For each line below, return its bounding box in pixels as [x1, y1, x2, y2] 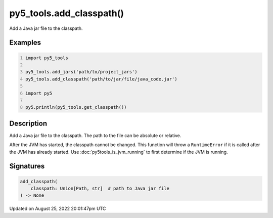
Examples [9, 38, 41, 47]
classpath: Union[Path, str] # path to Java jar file [30, 185, 169, 191]
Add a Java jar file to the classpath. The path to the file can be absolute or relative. [9, 132, 181, 139]
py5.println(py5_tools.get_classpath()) [25, 104, 127, 110]
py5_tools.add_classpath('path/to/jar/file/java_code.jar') [25, 76, 177, 82]
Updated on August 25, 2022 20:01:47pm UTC [9, 205, 106, 212]
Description [9, 119, 48, 127]
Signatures [9, 162, 45, 170]
